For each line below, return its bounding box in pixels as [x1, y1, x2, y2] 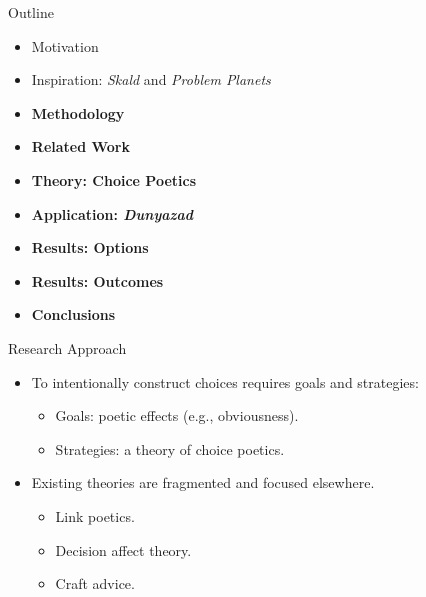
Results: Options [31, 237, 149, 258]
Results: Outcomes [31, 270, 164, 291]
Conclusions [31, 304, 116, 325]
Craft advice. [55, 573, 135, 594]
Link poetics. [55, 505, 135, 526]
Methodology [31, 102, 125, 123]
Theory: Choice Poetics [31, 169, 196, 190]
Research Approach [8, 337, 127, 358]
